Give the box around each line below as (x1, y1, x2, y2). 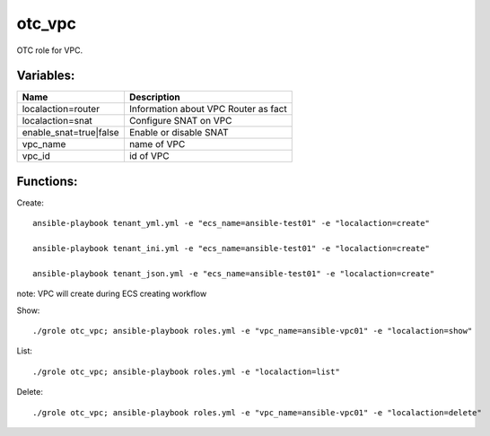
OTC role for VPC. (16, 45, 83, 56)
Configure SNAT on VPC (128, 115, 232, 127)
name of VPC (128, 138, 186, 151)
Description (128, 91, 181, 103)
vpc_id (22, 150, 51, 162)
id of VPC (128, 150, 170, 162)
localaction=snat (22, 115, 93, 127)
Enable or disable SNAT (128, 126, 229, 139)
